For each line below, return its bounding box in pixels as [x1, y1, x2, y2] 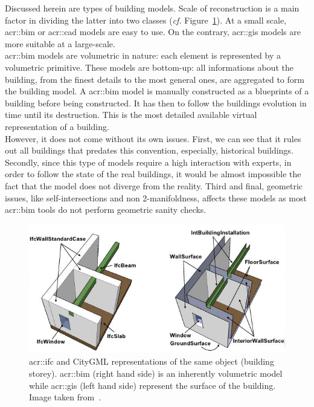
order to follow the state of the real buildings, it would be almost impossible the [5, 168, 301, 180]
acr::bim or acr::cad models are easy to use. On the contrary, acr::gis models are [5, 25, 301, 38]
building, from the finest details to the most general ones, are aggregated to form [5, 73, 304, 85]
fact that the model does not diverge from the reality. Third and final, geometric [5, 179, 303, 192]
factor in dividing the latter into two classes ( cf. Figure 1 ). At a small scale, [5, 13, 287, 26]
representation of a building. [5, 120, 109, 132]
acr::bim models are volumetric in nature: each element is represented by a [5, 49, 281, 62]
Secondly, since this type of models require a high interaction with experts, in [5, 155, 292, 168]
